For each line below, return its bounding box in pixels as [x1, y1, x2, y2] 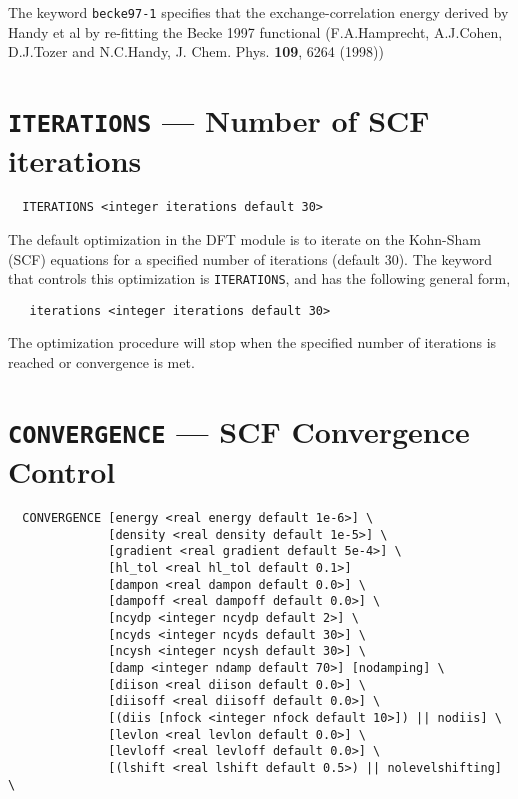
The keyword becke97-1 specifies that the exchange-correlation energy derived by [8, 2, 509, 22]
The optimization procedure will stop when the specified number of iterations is [8, 332, 497, 353]
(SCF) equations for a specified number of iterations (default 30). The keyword [8, 248, 492, 269]
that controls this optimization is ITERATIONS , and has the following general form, [8, 268, 511, 289]
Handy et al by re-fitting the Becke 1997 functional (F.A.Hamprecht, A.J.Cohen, [8, 21, 503, 42]
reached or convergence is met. [8, 352, 195, 373]
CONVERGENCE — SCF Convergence [8, 410, 470, 451]
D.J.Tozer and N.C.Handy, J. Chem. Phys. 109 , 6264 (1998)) [8, 41, 384, 62]
